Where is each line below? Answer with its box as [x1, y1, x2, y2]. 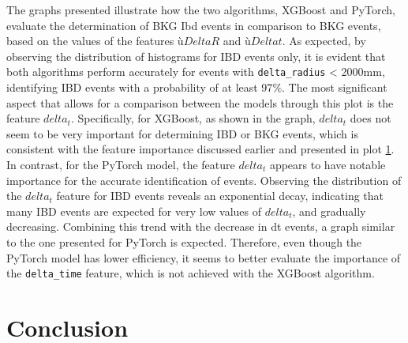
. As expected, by [282, 32, 366, 49]
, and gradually [292, 202, 366, 219]
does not [350, 110, 391, 126]
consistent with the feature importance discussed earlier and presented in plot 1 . [6, 141, 395, 157]
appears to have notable [269, 156, 386, 172]
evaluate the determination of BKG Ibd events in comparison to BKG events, [6, 17, 381, 33]
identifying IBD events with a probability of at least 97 [6, 79, 273, 96]
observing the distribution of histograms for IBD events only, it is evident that [6, 47, 386, 64]
